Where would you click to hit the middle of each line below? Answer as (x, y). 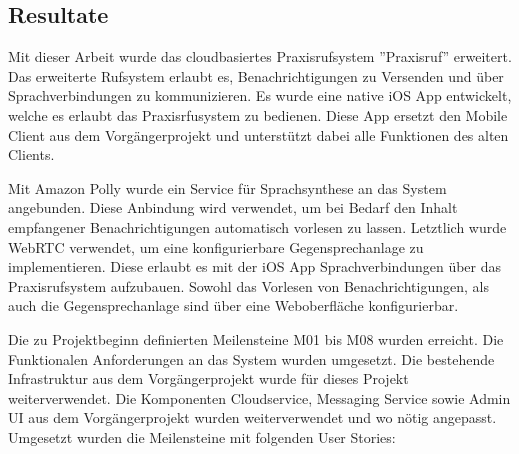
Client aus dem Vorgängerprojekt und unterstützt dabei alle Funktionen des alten (258, 134)
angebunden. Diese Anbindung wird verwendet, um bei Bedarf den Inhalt (233, 207)
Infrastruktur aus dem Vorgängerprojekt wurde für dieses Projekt (208, 378)
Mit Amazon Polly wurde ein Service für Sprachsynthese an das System (227, 187)
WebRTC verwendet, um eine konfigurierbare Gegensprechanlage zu (216, 246)
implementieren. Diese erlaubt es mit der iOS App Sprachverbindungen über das (255, 266)
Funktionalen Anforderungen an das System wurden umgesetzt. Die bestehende (251, 358)
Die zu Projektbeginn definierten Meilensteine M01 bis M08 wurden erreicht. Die (256, 338)
